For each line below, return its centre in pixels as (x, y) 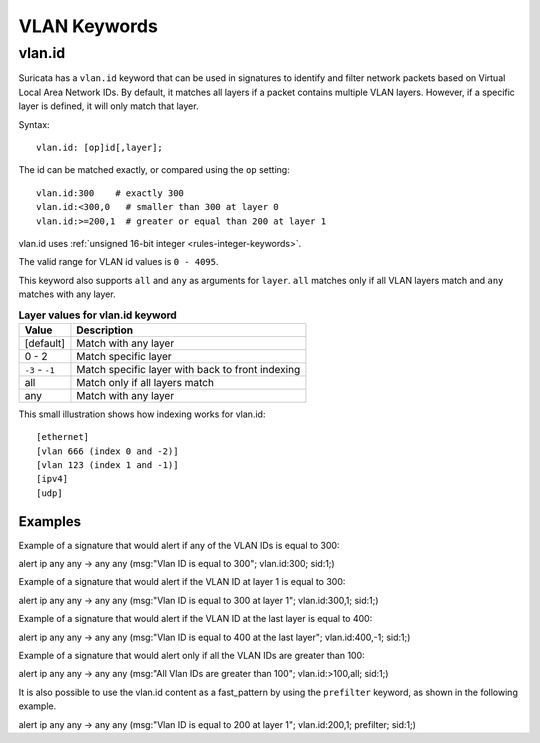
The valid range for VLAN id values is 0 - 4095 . (118, 262)
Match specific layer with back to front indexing (188, 369)
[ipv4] (52, 479)
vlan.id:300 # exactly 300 (110, 193)
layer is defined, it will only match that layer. (108, 106)
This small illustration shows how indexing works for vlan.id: (142, 414)
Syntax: (34, 124)
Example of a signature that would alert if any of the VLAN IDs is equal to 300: (179, 545)
